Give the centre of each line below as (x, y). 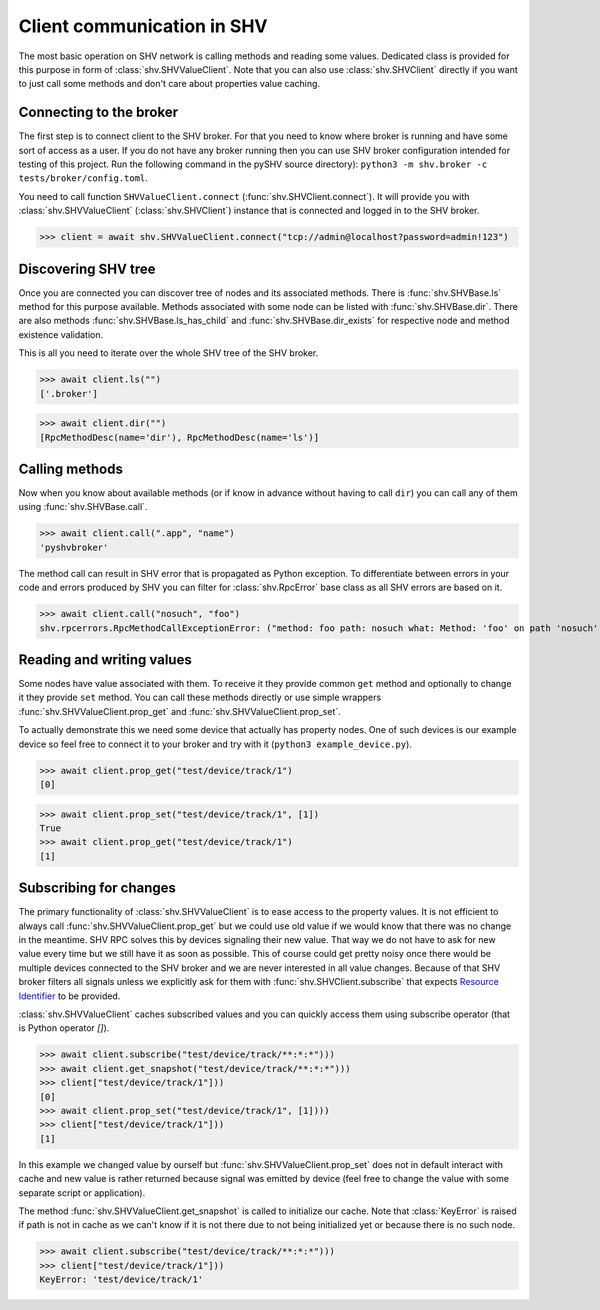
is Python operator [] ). (64, 1028)
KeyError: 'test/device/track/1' (121, 1279)
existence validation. (61, 334)
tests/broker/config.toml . (83, 178)
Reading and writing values (105, 659)
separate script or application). (82, 1192)
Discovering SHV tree (87, 268)
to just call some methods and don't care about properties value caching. (169, 84)
